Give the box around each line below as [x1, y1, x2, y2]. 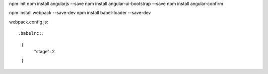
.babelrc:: [18, 30, 45, 36]
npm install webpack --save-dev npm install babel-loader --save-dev [9, 10, 151, 16]
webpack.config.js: [9, 19, 48, 25]
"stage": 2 [34, 48, 55, 54]
